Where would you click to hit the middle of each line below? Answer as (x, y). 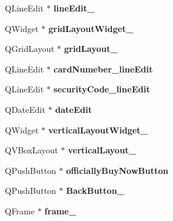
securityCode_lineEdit (102, 89)
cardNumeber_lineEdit (103, 69)
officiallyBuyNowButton (117, 170)
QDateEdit (25, 109)
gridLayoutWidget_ (91, 28)
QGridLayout (30, 49)
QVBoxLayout (31, 150)
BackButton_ (95, 191)
